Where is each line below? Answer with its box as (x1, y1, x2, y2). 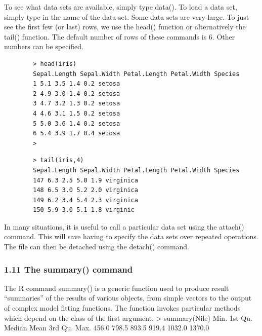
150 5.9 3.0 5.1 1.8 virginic (33, 206, 135, 214)
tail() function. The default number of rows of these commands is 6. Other (4, 31, 235, 42)
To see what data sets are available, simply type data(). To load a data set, (4, 2, 237, 12)
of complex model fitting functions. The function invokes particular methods (4, 303, 241, 313)
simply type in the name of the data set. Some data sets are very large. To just (4, 11, 249, 22)
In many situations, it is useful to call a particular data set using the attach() (4, 221, 244, 232)
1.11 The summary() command (4, 263, 133, 275)
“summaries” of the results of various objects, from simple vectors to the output (4, 292, 252, 303)
